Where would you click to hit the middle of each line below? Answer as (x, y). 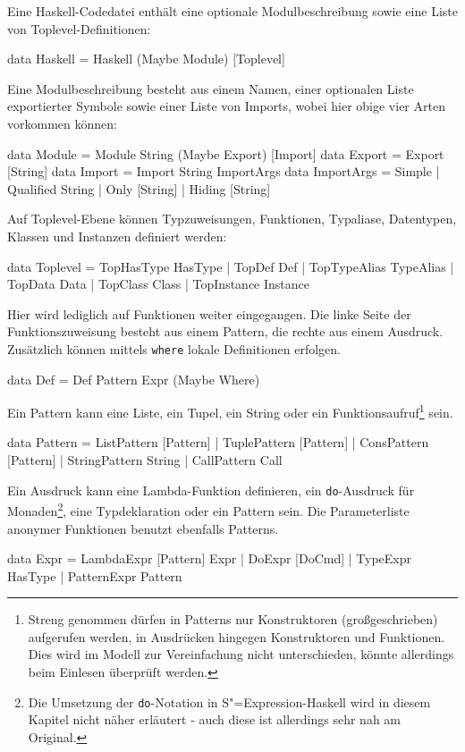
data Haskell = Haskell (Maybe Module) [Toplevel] (146, 59)
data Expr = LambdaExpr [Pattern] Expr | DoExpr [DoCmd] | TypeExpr (210, 558)
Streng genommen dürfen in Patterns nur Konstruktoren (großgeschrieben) (233, 619)
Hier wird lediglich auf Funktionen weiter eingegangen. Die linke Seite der (209, 313)
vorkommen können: (62, 123)
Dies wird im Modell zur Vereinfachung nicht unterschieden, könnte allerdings (241, 654)
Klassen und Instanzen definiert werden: (117, 236)
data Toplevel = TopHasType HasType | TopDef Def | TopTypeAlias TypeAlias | (231, 266)
